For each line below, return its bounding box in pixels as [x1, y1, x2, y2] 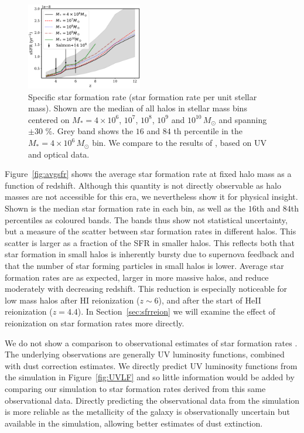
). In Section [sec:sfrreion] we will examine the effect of [77, 305, 275, 318]
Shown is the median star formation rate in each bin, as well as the [5, 202, 246, 214]
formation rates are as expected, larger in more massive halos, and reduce [5, 271, 269, 283]
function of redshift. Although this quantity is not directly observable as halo [5, 179, 281, 191]
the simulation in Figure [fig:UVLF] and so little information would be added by [5, 371, 295, 383]
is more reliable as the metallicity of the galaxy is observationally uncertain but [5, 405, 290, 418]
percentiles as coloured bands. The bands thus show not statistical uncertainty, [5, 213, 288, 226]
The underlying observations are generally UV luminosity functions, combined [5, 348, 285, 360]
